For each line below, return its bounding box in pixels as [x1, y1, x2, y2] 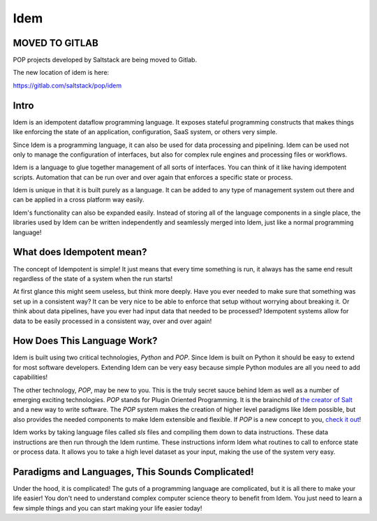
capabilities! [13, 373, 48, 381]
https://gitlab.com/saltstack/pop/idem [13, 81, 122, 90]
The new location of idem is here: [13, 69, 110, 77]
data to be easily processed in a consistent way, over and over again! [13, 317, 212, 325]
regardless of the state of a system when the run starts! [13, 274, 173, 283]
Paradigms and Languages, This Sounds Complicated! [13, 466, 254, 478]
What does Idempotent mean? [13, 246, 147, 258]
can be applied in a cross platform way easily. [13, 196, 145, 204]
